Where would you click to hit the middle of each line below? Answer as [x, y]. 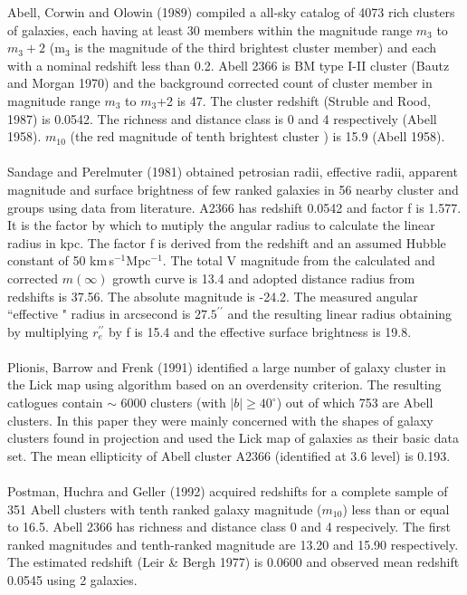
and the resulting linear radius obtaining [340, 314]
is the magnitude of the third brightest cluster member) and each [256, 48]
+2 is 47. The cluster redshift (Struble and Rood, [294, 100]
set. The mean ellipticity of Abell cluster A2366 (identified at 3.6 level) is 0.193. [229, 455]
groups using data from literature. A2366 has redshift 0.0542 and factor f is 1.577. [234, 207]
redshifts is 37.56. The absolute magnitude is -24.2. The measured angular [213, 296]
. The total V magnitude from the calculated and [299, 260]
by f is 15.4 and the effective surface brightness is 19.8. [260, 331]
